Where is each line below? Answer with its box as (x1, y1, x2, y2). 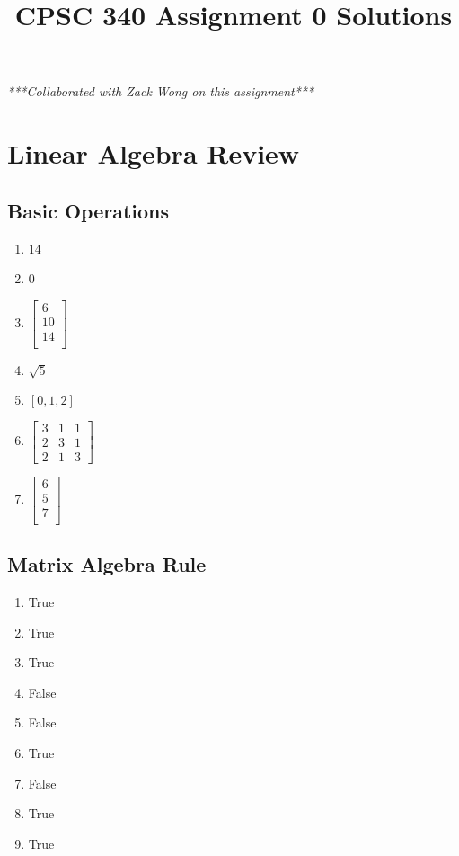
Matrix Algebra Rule (7, 550, 207, 578)
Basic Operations (7, 196, 170, 224)
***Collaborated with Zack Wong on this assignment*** (7, 82, 314, 101)
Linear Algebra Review (7, 135, 300, 172)
